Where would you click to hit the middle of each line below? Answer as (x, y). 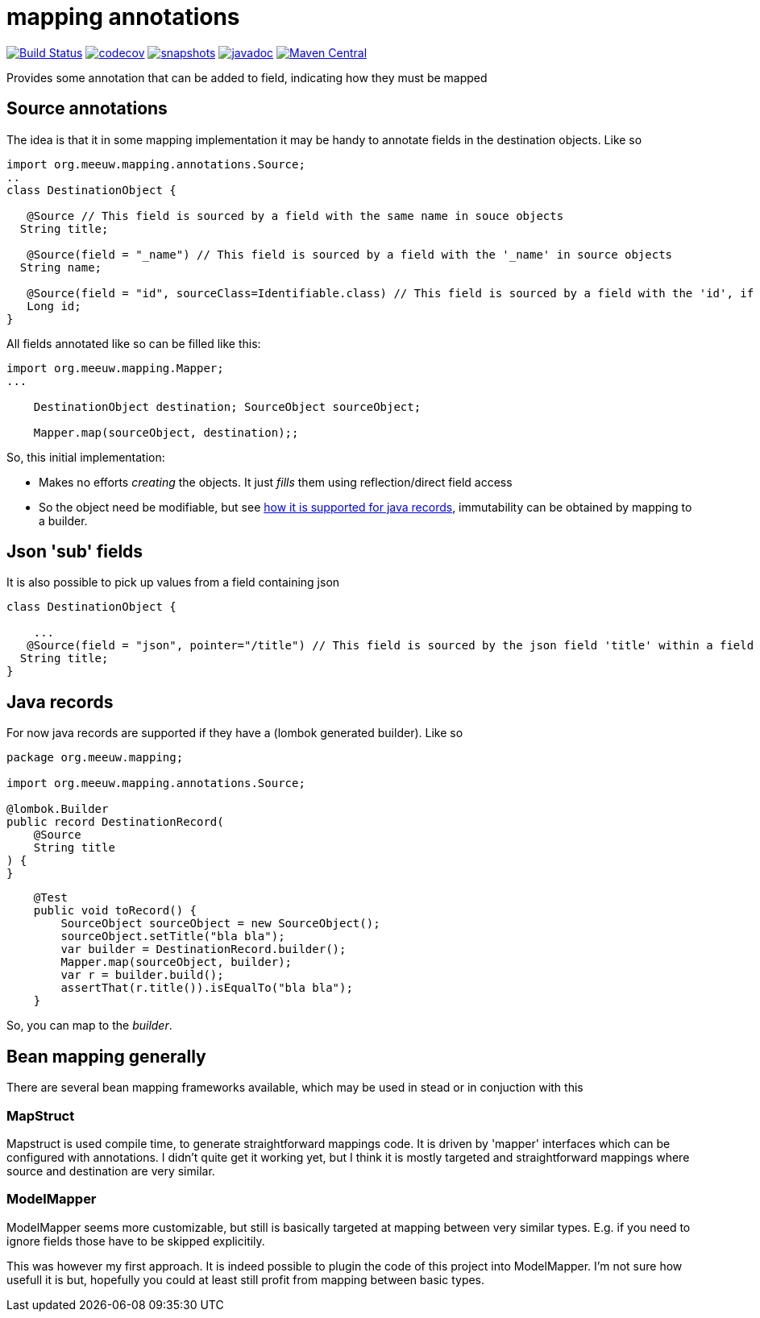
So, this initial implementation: (86, 457)
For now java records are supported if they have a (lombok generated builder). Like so (235, 733)
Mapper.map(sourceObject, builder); (177, 962)
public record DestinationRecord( (115, 822)
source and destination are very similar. (111, 1171)
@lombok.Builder (58, 809)
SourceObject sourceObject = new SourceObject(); (220, 924)
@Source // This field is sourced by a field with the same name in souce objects (295, 216)
